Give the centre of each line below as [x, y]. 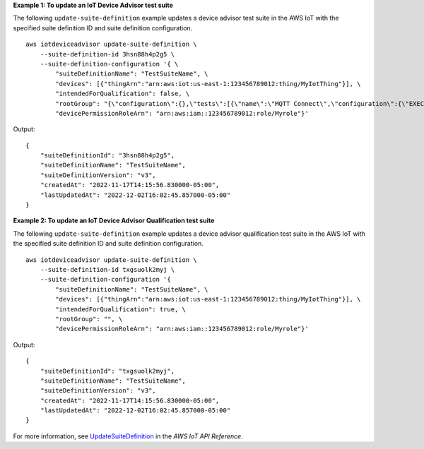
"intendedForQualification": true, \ [121, 309]
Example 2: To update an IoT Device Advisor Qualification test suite [114, 221]
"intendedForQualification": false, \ [123, 94]
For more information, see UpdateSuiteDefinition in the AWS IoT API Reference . [128, 436]
